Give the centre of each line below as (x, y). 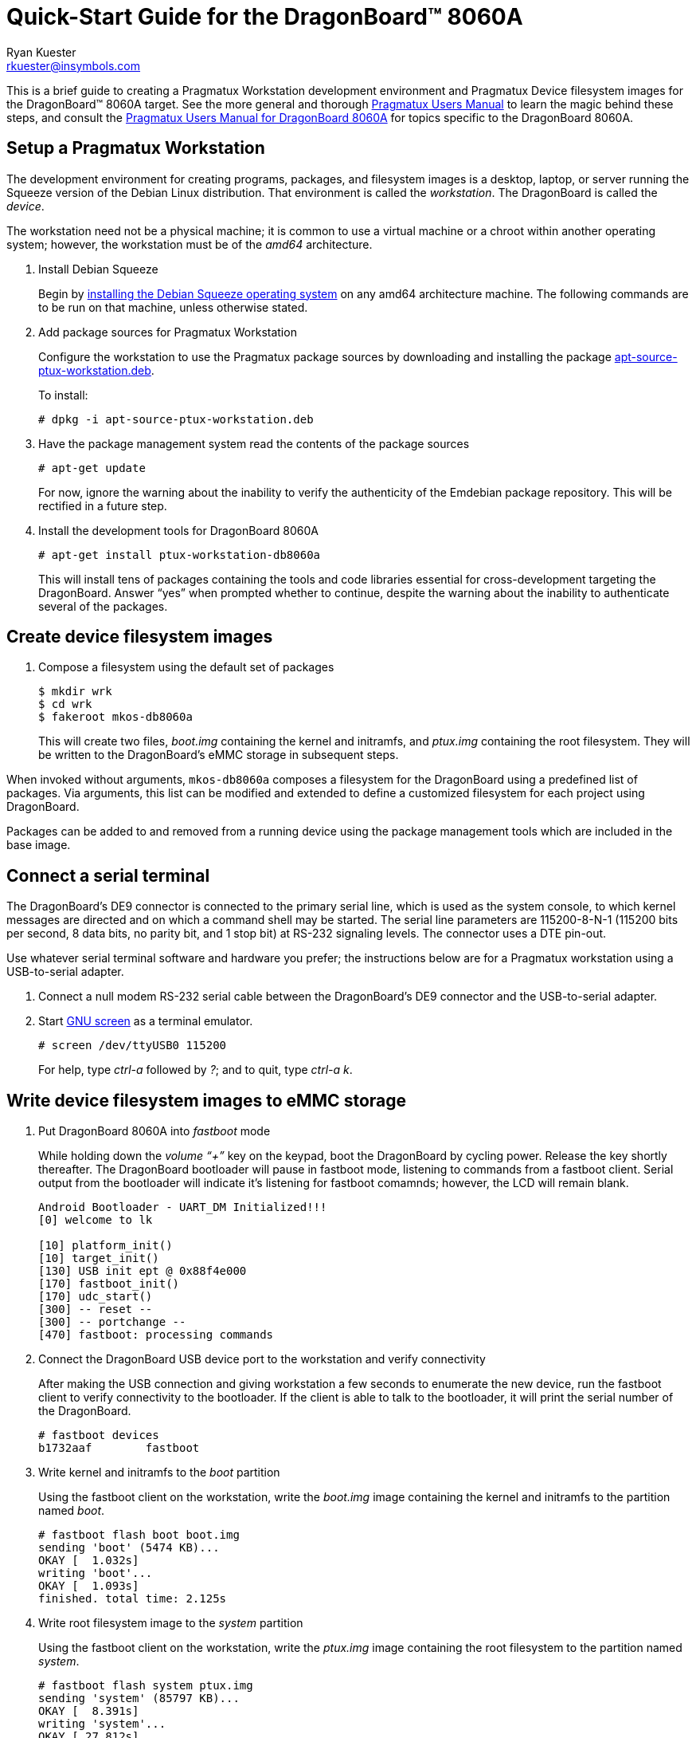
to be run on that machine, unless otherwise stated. (173, 307)
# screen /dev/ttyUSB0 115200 (133, 1046)
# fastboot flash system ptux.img (146, 1686)
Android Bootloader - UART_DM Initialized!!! (183, 1207)
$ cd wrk (65, 704)
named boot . (72, 1511)
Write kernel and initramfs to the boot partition (159, 1473)
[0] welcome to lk (96, 1220)
